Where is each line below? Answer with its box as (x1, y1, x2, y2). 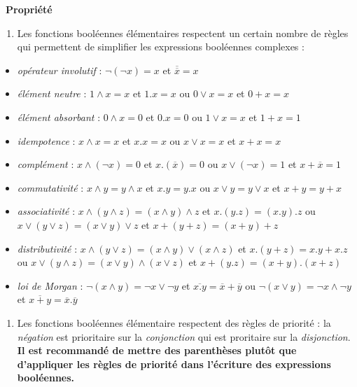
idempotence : (17, 133, 76, 148)
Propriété (6, 2, 52, 16)
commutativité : (17, 180, 84, 195)
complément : (17, 157, 74, 171)
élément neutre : (17, 86, 87, 101)
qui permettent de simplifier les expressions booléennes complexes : (17, 39, 304, 54)
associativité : (17, 204, 76, 218)
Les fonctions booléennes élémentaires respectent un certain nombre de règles (17, 25, 349, 40)
